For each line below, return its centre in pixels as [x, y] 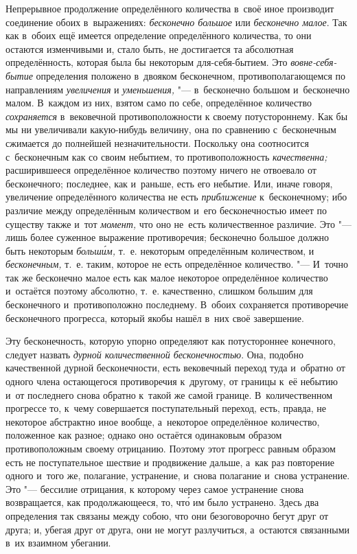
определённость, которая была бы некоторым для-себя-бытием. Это [147, 62]
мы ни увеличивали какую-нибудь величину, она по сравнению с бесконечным [171, 129]
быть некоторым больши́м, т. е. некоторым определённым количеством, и [160, 250]
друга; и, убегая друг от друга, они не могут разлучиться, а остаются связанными [178, 529]
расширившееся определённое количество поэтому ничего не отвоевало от [161, 170]
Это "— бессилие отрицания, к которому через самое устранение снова [155, 488]
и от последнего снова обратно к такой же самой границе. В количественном [169, 394]
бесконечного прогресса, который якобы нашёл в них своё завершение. [155, 318]
